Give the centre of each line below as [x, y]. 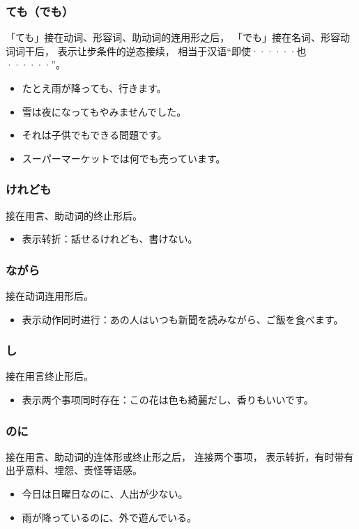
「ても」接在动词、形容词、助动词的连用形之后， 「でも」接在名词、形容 [173, 37]
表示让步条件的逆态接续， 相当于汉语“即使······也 [182, 51]
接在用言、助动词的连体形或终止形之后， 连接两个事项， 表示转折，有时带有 [180, 456]
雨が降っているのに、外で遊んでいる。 [109, 517]
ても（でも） [40, 11]
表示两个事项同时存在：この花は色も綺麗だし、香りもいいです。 [168, 399]
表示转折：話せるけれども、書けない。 [110, 239]
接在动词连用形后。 [49, 296]
